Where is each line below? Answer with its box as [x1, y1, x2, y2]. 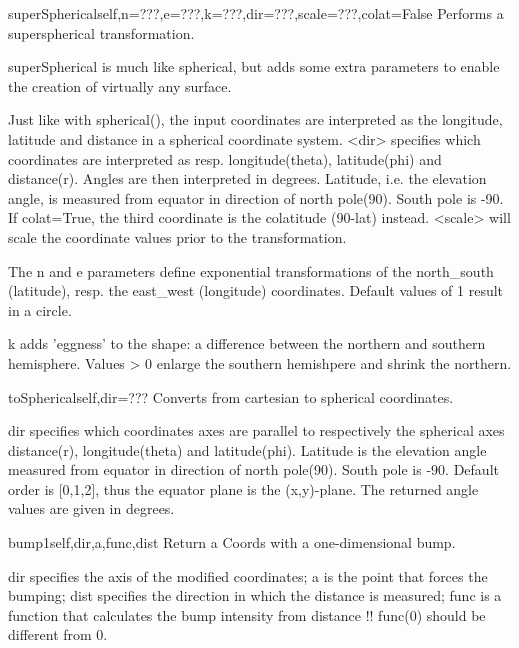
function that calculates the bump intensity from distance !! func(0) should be [8, 604, 486, 625]
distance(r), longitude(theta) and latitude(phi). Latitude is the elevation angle [8, 439, 487, 460]
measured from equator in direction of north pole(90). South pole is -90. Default [8, 459, 499, 480]
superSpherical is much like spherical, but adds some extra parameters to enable [8, 56, 500, 77]
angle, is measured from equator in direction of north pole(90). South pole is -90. [8, 187, 504, 208]
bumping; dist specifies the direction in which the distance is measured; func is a [8, 585, 502, 606]
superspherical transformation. [8, 22, 195, 43]
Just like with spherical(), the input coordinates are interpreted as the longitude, [8, 109, 503, 130]
